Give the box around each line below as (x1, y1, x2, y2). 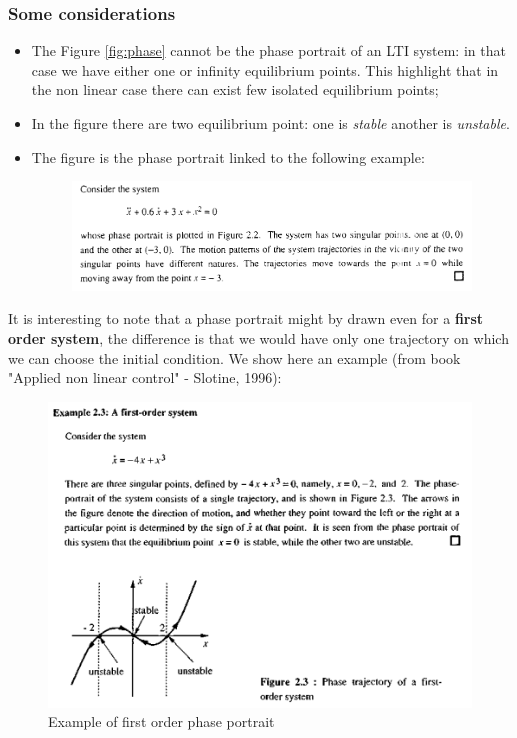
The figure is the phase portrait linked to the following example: (31, 146, 425, 167)
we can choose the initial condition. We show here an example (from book (8, 347, 461, 368)
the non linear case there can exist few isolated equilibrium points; (31, 79, 439, 100)
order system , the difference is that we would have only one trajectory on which (8, 328, 509, 349)
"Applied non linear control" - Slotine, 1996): (8, 367, 282, 388)
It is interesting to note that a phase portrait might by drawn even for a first (8, 308, 484, 329)
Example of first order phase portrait (48, 711, 275, 732)
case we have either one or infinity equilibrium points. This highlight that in (31, 59, 499, 80)
